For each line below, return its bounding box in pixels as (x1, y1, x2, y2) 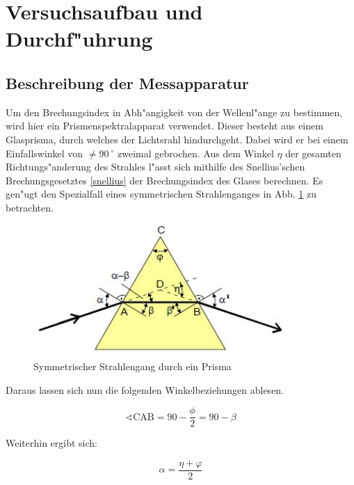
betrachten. (6, 200, 54, 214)
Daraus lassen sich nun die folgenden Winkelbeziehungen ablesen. (6, 382, 284, 397)
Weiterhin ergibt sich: (6, 436, 98, 450)
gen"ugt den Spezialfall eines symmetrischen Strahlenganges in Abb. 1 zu (6, 186, 317, 201)
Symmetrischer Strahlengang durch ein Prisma (33, 359, 232, 374)
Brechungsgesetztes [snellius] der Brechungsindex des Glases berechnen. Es (6, 173, 323, 187)
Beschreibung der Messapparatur (6, 72, 249, 93)
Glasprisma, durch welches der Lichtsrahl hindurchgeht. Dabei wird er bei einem (6, 132, 348, 146)
